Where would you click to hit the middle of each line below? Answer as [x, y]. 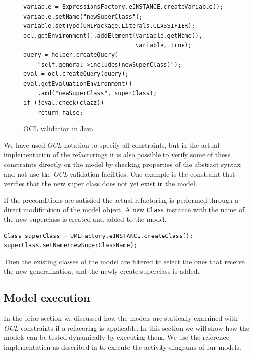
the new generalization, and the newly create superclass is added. [102, 271]
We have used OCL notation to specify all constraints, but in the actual [112, 145]
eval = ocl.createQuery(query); [76, 74]
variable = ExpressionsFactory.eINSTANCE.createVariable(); [124, 7]
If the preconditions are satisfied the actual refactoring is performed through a [121, 200]
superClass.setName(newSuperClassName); [71, 246]
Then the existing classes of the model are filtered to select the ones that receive [124, 261]
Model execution [47, 297]
